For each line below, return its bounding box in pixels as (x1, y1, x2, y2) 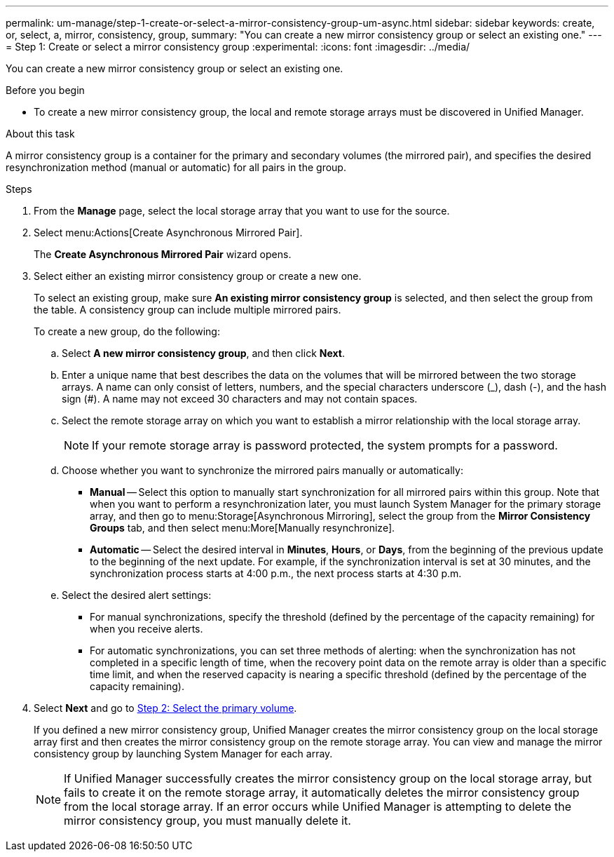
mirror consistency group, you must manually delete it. (64, 814, 351, 828)
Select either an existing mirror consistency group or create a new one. (34, 270, 362, 282)
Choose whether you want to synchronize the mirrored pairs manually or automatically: (62, 464, 463, 476)
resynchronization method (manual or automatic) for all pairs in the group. (6, 161, 346, 173)
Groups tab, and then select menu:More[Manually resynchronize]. (90, 522, 395, 534)
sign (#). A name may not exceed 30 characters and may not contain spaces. (62, 393, 418, 405)
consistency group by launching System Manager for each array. (34, 748, 333, 760)
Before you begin (6, 84, 85, 96)
